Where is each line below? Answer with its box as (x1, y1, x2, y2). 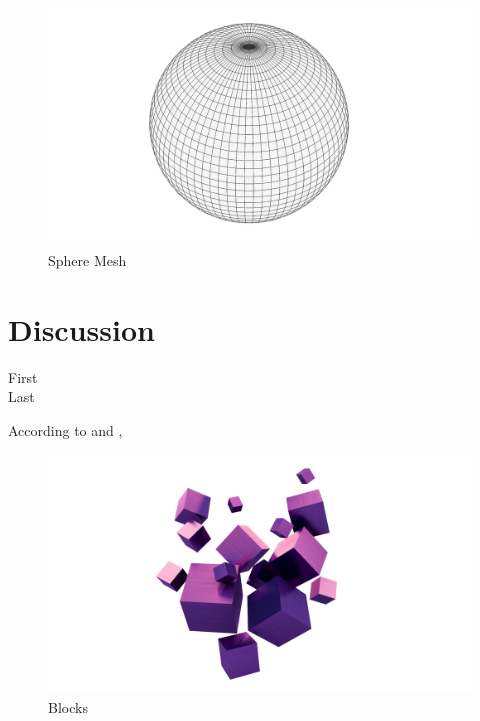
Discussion (8, 308, 155, 349)
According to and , (8, 420, 123, 440)
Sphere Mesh (48, 250, 127, 271)
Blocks (48, 696, 88, 717)
